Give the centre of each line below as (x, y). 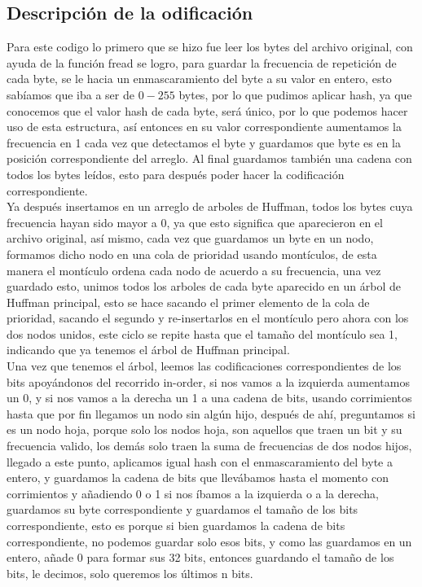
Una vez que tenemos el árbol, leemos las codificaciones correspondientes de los (204, 366)
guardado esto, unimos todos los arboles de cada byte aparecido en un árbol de (204, 286)
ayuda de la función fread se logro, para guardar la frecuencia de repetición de (202, 62)
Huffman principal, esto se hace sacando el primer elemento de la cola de (188, 302)
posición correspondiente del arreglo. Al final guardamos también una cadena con (209, 158)
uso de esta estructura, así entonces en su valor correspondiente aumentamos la (204, 127)
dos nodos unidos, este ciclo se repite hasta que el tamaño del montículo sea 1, (202, 333)
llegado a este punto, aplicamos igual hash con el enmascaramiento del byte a (200, 461)
